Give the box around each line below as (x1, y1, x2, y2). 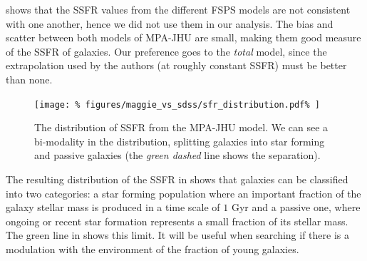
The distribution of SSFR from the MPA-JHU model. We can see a (34, 120, 329, 135)
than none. (6, 71, 53, 86)
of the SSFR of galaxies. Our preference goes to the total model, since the (6, 43, 327, 58)
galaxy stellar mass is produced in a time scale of (6, 200, 220, 215)
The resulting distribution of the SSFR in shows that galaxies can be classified (6, 172, 348, 186)
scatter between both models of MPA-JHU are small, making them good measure (6, 30, 361, 45)
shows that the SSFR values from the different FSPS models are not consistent (6, 2, 351, 16)
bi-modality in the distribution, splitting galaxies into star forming (34, 133, 325, 148)
